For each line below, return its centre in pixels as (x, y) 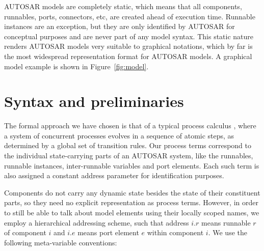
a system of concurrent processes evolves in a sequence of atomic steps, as (119, 135)
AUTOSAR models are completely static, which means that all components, (123, 6)
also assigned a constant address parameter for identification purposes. (114, 175)
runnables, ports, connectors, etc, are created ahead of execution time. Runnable (130, 16)
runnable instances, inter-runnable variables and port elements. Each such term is (132, 165)
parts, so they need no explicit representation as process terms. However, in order (131, 202)
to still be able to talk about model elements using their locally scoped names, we (132, 213)
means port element (108, 232)
